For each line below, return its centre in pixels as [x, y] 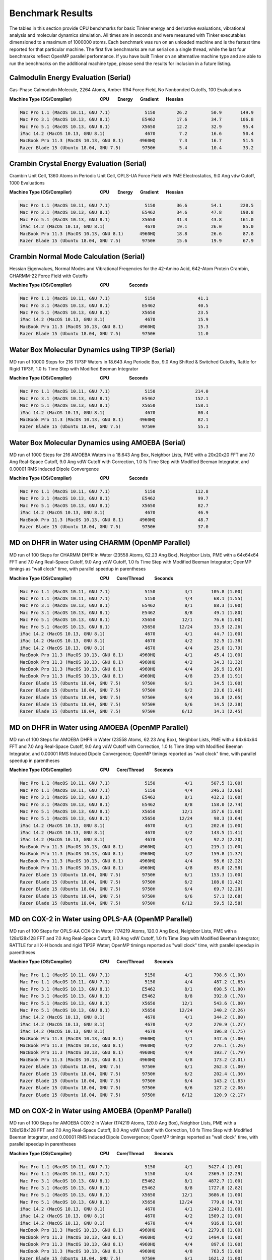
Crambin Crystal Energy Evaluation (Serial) [78, 164]
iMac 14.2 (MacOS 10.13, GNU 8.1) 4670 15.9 [114, 320]
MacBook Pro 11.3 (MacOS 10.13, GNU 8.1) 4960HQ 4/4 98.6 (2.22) [131, 861]
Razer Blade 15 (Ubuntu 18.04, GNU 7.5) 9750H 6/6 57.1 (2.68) [131, 896]
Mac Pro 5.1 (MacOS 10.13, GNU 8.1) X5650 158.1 [114, 405]
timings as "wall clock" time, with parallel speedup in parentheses [78, 569]
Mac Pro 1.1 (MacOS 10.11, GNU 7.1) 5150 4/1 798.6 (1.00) [133, 975]
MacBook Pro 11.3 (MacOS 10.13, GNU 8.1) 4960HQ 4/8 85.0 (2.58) [131, 868]
